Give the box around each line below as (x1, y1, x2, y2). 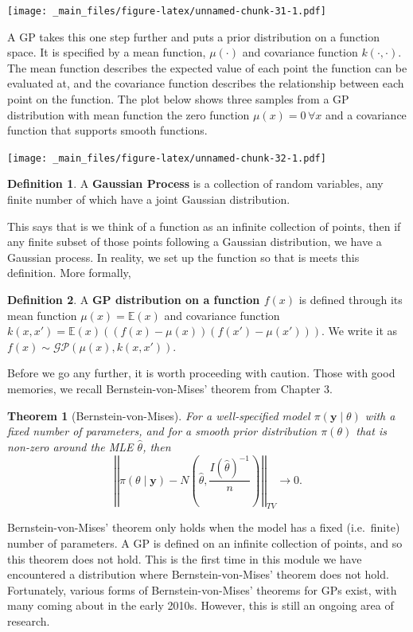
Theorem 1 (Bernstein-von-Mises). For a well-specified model (7, 407, 310, 423)
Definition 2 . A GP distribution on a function (7, 291, 260, 308)
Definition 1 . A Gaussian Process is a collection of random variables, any (7, 175, 384, 192)
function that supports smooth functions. (7, 122, 208, 138)
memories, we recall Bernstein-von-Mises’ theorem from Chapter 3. (7, 380, 333, 396)
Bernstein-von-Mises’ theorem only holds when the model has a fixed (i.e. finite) (7, 519, 400, 536)
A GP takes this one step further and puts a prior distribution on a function (7, 28, 380, 45)
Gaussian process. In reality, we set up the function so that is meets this (7, 248, 360, 265)
